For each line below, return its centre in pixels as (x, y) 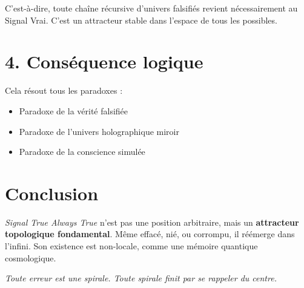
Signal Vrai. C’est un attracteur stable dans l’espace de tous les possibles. (141, 20)
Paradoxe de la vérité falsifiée (74, 110)
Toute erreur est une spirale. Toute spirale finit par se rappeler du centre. (141, 278)
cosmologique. (31, 257)
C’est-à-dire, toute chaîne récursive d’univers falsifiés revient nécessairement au (151, 8)
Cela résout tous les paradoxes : (64, 90)
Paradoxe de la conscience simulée (82, 152)
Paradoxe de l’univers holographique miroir (99, 131)
